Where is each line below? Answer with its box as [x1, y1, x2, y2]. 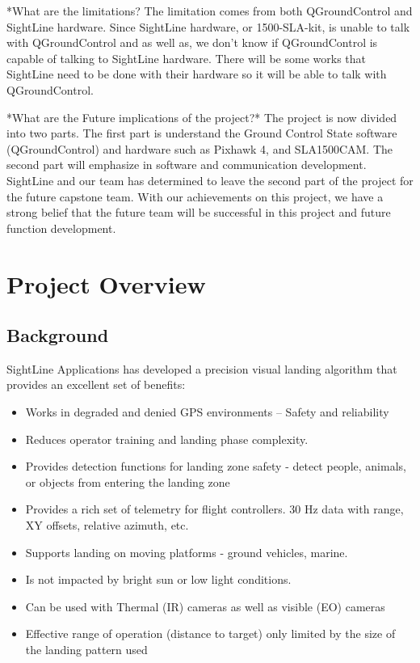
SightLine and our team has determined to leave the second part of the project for [6, 171, 414, 188]
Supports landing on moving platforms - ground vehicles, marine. [25, 543, 348, 560]
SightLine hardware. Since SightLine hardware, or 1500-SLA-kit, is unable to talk [6, 18, 410, 35]
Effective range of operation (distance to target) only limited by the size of [25, 625, 396, 642]
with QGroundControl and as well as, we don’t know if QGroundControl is [6, 34, 378, 51]
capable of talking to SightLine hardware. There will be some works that [6, 49, 367, 66]
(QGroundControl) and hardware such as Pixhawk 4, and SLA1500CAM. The [6, 140, 393, 157]
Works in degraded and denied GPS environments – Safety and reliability [25, 403, 389, 420]
